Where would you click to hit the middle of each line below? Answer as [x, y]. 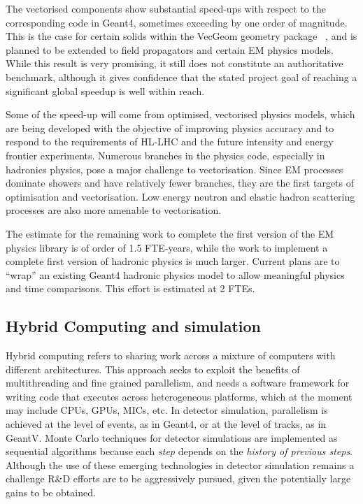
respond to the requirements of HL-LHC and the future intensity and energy [170, 142]
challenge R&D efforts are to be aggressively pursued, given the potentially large [178, 478]
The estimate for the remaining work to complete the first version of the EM [170, 233]
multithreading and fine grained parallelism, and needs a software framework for [178, 383]
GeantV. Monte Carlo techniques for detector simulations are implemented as [172, 437]
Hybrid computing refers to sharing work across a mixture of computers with [171, 355]
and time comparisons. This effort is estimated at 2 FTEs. [130, 288]
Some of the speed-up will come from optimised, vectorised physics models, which [180, 114]
